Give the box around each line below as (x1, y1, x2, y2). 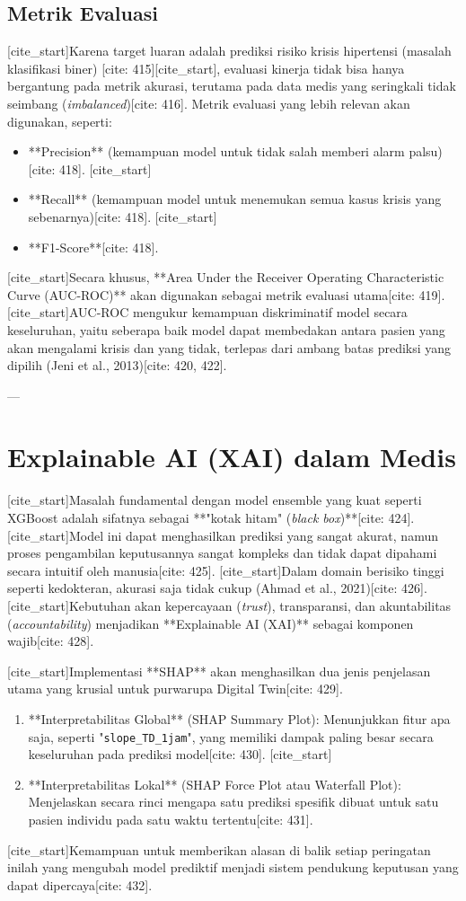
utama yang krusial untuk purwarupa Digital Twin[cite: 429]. (7, 679, 343, 698)
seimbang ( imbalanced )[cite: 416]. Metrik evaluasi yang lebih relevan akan (7, 93, 410, 112)
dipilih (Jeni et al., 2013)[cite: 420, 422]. (7, 356, 227, 375)
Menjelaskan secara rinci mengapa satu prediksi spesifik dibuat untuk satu (28, 792, 439, 811)
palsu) (409, 142, 443, 161)
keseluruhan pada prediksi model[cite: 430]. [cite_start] (28, 745, 332, 764)
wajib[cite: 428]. (7, 632, 94, 650)
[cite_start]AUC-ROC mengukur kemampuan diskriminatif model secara (7, 303, 408, 322)
